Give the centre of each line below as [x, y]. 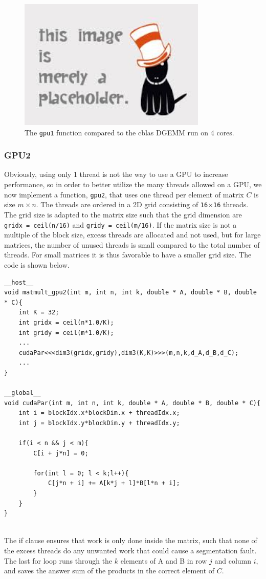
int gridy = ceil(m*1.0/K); [66, 333]
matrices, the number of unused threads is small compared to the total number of [132, 244]
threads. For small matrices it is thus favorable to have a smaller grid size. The [128, 255]
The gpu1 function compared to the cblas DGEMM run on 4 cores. [129, 132]
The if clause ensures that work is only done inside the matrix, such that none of [131, 540]
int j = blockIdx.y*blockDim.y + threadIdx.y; [99, 423]
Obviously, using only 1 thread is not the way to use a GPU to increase [116, 174]
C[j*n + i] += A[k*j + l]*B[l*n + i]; [114, 483]
